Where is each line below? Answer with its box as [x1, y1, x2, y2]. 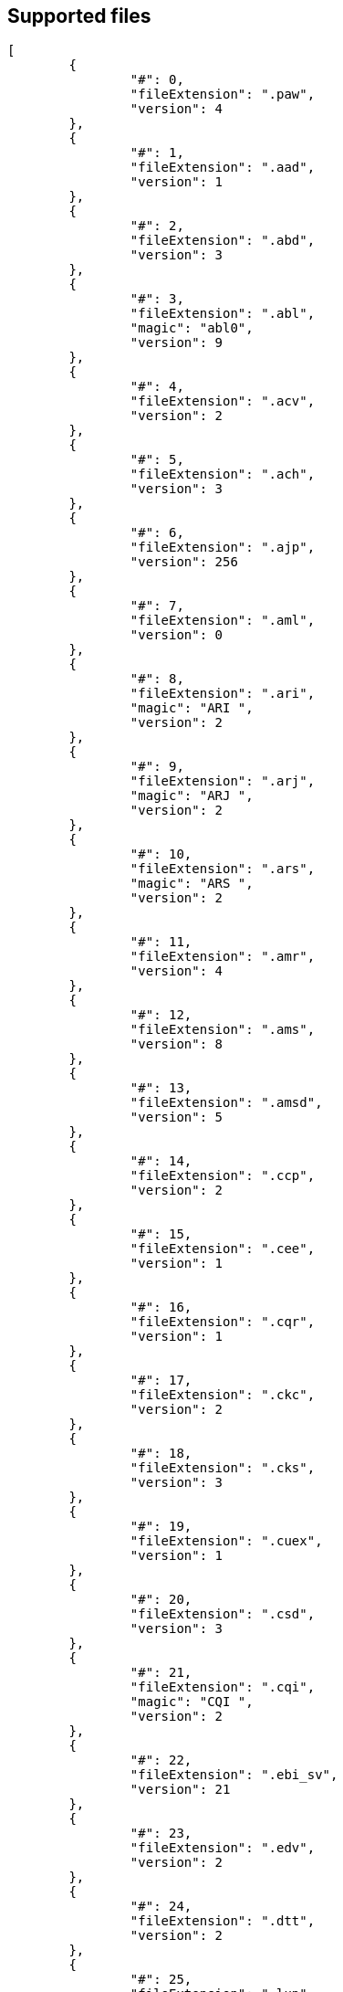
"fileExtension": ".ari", [130, 686, 316, 701]
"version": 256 [130, 554, 238, 570]
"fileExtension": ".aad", [130, 160, 316, 175]
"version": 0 [130, 627, 223, 643]
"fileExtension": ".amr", [130, 949, 316, 964]
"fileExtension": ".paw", [130, 87, 316, 102]
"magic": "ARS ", [130, 876, 254, 891]
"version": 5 [130, 1110, 223, 1125]
